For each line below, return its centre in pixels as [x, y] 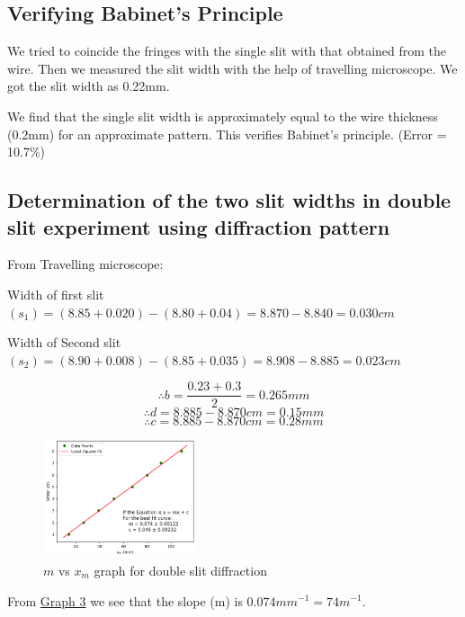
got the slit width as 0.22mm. [89, 86]
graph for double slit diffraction [180, 570]
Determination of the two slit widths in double [229, 200]
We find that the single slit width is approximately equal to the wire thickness [223, 116]
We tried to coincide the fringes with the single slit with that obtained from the [227, 51]
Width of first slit [56, 294]
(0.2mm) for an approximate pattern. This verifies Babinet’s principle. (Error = [227, 134]
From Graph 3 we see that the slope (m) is [125, 600]
